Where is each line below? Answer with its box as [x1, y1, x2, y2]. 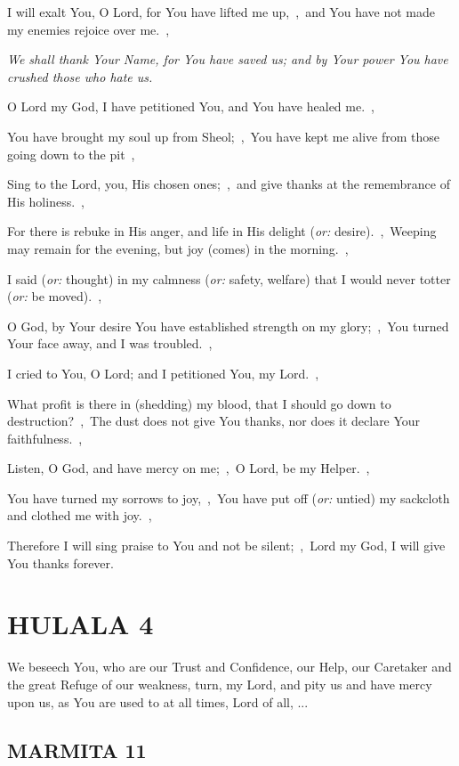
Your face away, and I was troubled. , [7, 334, 213, 353]
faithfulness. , [7, 428, 83, 447]
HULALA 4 [7, 606, 154, 642]
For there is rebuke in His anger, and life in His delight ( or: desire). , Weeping [7, 222, 437, 240]
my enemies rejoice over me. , [7, 20, 170, 38]
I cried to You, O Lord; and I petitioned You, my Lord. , [7, 363, 319, 382]
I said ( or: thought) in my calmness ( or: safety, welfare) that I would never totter [7, 269, 451, 288]
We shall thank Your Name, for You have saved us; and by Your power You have [7, 50, 448, 69]
